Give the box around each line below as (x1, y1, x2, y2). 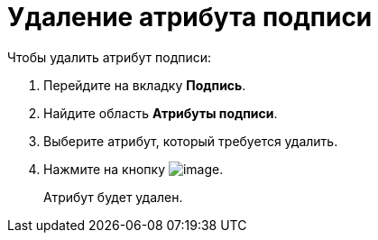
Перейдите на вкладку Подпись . (43, 77, 246, 93)
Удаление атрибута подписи (7, 2, 373, 32)
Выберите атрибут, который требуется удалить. (43, 133, 338, 149)
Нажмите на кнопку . (43, 161, 224, 177)
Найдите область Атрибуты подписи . (43, 105, 278, 121)
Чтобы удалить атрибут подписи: (7, 49, 212, 65)
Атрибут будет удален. (43, 189, 183, 205)
